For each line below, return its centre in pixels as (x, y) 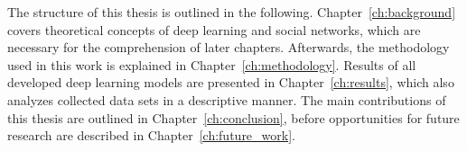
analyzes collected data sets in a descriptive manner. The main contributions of (227, 99)
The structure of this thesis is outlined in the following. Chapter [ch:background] (232, 12)
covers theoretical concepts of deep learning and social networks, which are (214, 29)
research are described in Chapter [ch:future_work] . (151, 135)
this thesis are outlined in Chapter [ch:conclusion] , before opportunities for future (233, 117)
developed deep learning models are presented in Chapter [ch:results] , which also (231, 82)
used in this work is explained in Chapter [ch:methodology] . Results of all (212, 64)
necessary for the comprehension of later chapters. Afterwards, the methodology (229, 47)
